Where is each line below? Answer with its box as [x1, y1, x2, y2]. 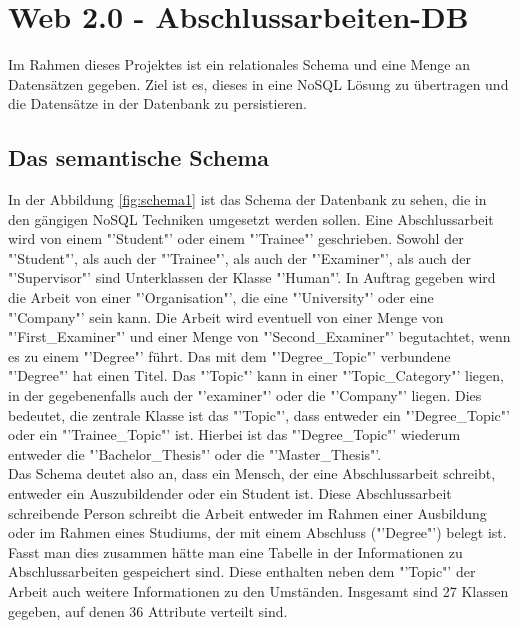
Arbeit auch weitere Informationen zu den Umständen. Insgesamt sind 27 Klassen [8, 580, 509, 601]
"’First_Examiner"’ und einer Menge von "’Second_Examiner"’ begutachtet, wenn [8, 326, 511, 347]
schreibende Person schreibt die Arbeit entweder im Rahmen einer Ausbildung [8, 502, 487, 523]
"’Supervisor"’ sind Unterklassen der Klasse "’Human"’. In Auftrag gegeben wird [8, 267, 496, 288]
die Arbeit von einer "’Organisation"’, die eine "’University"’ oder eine [8, 287, 434, 308]
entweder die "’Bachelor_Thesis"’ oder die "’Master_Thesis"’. [8, 443, 382, 464]
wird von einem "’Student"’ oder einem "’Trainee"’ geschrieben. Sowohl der [8, 228, 464, 249]
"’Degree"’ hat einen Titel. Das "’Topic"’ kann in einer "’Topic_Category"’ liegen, [8, 365, 504, 386]
